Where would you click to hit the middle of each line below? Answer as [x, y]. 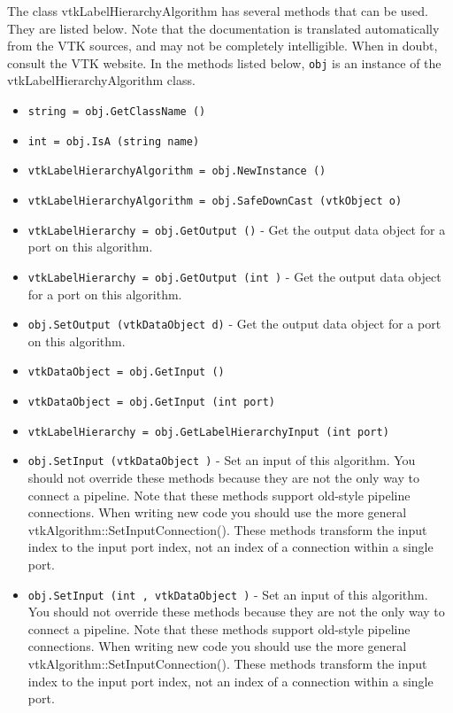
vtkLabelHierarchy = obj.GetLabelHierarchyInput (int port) [208, 432]
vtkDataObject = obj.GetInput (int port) [151, 403]
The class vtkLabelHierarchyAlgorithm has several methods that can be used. [218, 11]
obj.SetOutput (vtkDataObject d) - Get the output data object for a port [234, 324]
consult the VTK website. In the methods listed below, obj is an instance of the [224, 62]
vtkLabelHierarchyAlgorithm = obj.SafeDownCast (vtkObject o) [215, 201]
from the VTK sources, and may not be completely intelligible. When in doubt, [223, 46]
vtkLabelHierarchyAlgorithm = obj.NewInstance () [177, 171]
